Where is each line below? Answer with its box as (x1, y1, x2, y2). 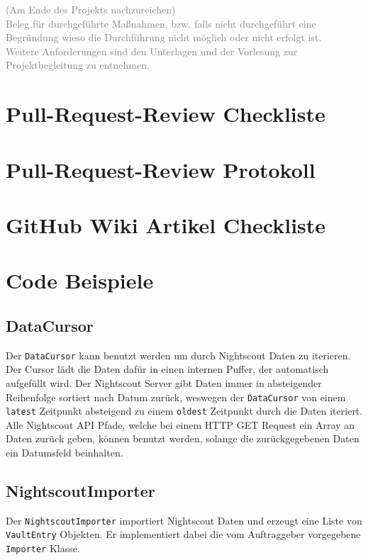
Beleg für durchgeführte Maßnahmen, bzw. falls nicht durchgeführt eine (6, 16, 316, 30)
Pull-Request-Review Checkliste (6, 99, 325, 128)
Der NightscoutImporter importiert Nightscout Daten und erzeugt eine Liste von (6, 513, 362, 527)
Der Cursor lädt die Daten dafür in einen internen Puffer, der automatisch (6, 362, 329, 376)
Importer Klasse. (6, 541, 80, 556)
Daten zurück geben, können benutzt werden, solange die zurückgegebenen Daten (6, 431, 359, 446)
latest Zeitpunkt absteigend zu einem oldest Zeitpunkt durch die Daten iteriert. (6, 403, 363, 418)
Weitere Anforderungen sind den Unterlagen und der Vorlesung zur (6, 43, 298, 58)
